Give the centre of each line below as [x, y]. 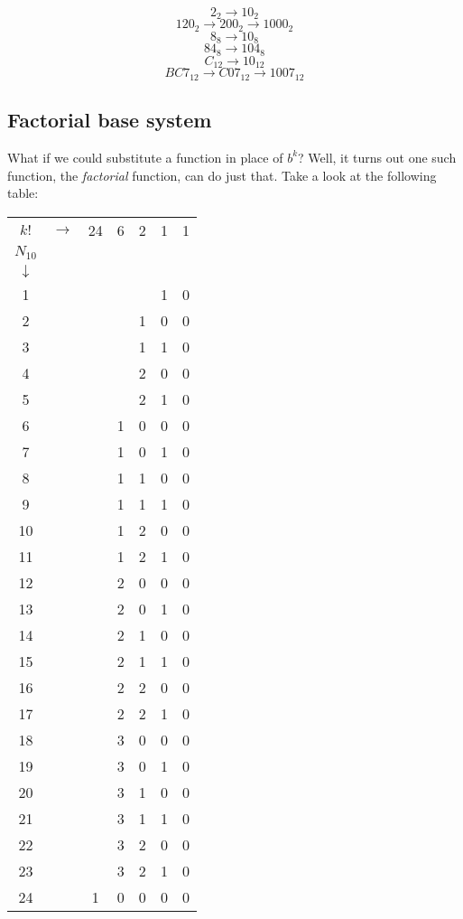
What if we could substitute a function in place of [145, 157]
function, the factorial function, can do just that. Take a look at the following [222, 175]
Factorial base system [110, 120]
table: [23, 193]
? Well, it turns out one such [377, 157]
